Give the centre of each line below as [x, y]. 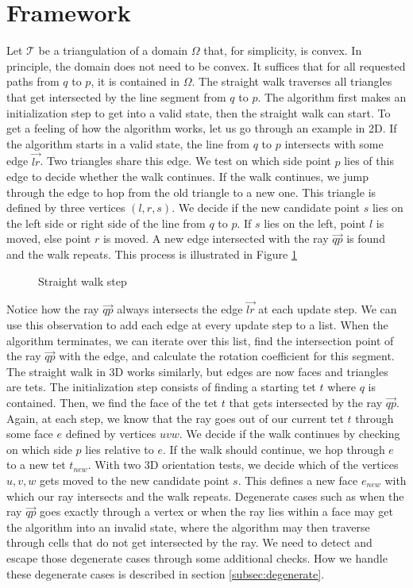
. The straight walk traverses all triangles [292, 81]
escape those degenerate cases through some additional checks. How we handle [197, 557]
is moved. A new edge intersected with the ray [216, 238]
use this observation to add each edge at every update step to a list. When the [197, 325]
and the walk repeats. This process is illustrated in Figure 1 [152, 254]
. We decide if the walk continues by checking [289, 434]
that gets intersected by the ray [306, 403]
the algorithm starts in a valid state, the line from [128, 143]
